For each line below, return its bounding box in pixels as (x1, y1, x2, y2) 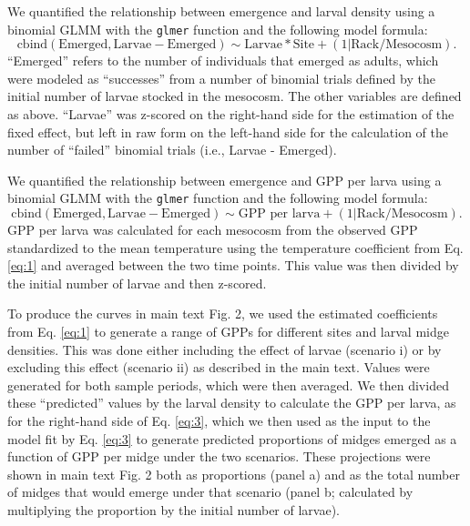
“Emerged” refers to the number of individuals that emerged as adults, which (7, 51, 439, 70)
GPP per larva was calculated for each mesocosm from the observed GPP (7, 220, 418, 239)
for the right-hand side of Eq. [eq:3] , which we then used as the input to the (7, 411, 431, 430)
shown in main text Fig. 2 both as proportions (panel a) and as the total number (7, 464, 460, 483)
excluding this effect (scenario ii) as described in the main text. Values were (7, 358, 430, 377)
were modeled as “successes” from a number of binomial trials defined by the (7, 68, 435, 87)
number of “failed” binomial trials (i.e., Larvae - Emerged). (7, 140, 337, 159)
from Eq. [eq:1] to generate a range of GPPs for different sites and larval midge (7, 322, 449, 341)
